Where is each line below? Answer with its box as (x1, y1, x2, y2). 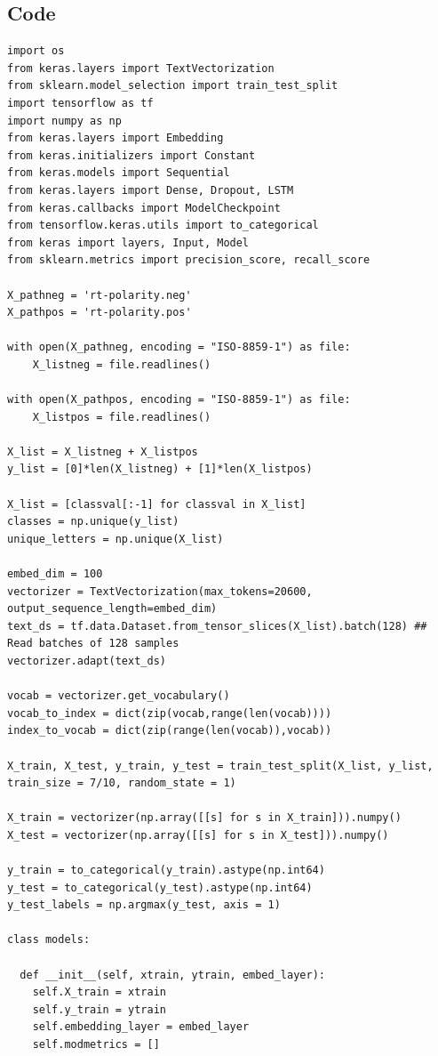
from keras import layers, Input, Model (7, 236, 250, 249)
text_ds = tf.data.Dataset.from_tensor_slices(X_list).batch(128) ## (7, 619, 427, 633)
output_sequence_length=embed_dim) (7, 602, 218, 616)
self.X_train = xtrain (32, 986, 166, 999)
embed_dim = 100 (7, 568, 103, 581)
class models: (7, 933, 91, 947)
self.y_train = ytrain (32, 1003, 166, 1016)
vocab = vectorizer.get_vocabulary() (7, 689, 230, 703)
